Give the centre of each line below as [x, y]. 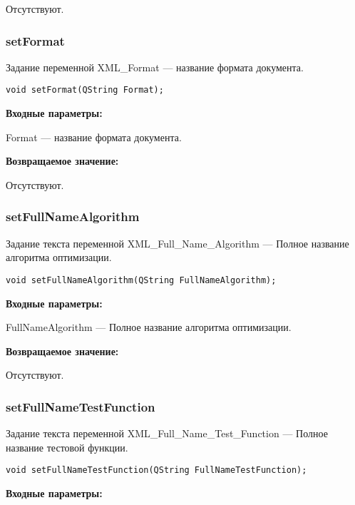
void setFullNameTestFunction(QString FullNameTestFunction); [156, 470]
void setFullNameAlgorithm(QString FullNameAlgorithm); [141, 280]
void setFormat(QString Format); [85, 90]
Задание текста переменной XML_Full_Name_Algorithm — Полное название [177, 243]
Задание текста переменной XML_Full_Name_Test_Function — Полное [167, 433]
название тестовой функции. [67, 447]
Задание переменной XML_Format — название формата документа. [155, 67]
